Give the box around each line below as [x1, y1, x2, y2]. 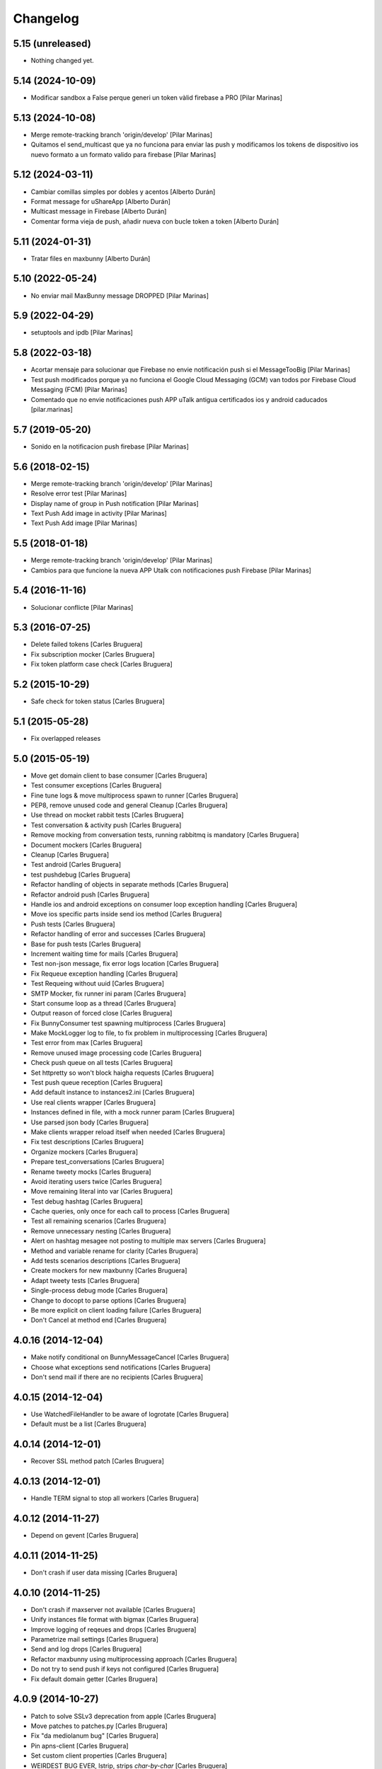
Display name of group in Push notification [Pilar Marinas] [30, 499, 199, 507]
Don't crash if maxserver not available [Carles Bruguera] [30, 1605, 196, 1613]
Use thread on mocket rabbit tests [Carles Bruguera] [30, 811, 184, 819]
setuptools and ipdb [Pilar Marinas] [30, 328, 134, 337]
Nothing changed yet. [30, 57, 95, 65]
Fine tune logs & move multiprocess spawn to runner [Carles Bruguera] [30, 791, 238, 800]
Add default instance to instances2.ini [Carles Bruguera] [30, 1088, 195, 1097]
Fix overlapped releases [30, 734, 101, 742]
